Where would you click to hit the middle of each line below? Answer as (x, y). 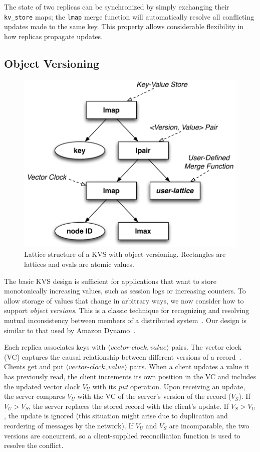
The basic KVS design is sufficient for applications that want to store (110, 281)
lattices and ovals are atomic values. (79, 264)
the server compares (35, 396)
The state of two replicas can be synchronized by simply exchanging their (117, 7)
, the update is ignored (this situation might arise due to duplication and (116, 416)
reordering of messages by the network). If (69, 425)
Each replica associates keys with (55, 347)
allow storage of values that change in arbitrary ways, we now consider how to (124, 300)
